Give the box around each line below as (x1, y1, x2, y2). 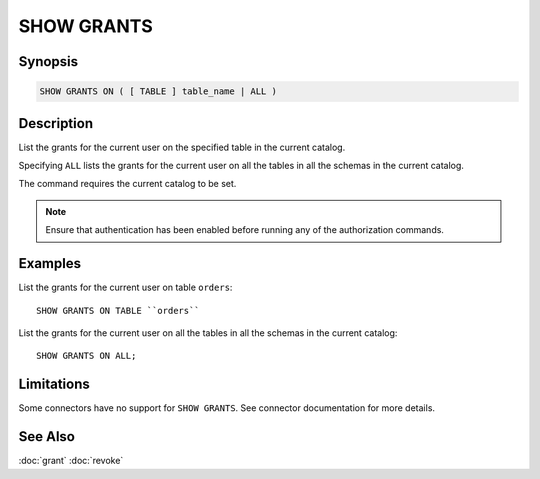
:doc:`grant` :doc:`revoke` (18, 455, 124, 467)
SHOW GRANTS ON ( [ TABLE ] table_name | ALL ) (39, 86, 277, 97)
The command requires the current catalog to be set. (18, 178, 237, 190)
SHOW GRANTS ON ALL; (36, 350, 137, 362)
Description (18, 115, 94, 132)
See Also (18, 428, 75, 445)
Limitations (18, 376, 90, 393)
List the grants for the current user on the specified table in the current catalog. (18, 141, 346, 153)
